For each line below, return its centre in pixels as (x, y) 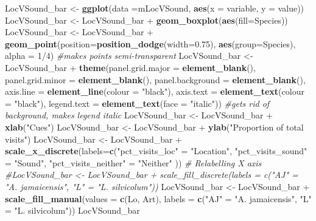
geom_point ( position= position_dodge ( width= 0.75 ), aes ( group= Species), (150, 43)
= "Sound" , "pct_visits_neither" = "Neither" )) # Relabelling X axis (133, 162)
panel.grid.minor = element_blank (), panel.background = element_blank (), (155, 79)
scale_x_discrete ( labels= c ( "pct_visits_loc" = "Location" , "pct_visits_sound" (156, 151)
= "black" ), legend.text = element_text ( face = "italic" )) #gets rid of (137, 103)
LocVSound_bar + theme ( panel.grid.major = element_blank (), (130, 67)
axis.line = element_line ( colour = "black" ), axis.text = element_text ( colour (155, 91)
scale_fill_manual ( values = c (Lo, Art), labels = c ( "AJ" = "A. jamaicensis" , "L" (158, 198)
